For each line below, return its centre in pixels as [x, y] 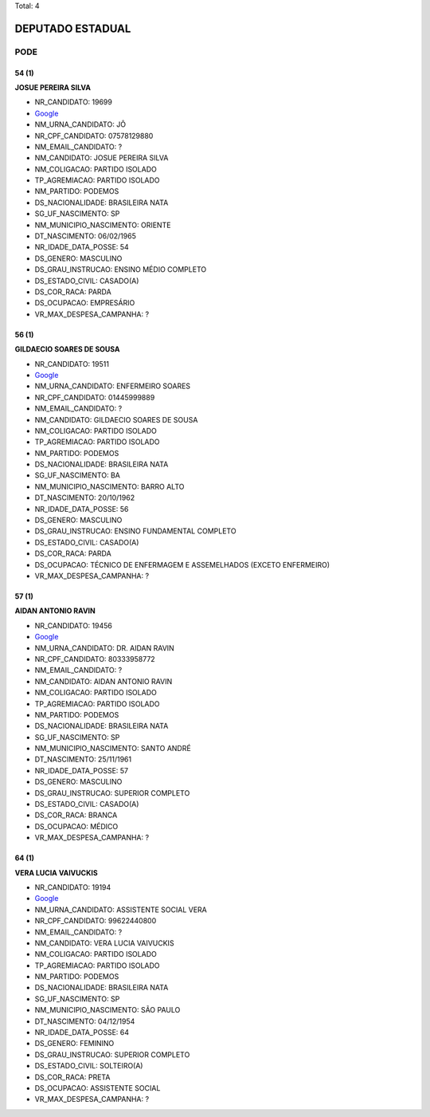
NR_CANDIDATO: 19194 [73, 887]
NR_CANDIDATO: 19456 [74, 625]
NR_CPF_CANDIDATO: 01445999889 [95, 397]
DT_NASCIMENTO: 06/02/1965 [86, 236]
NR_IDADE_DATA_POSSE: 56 [82, 509]
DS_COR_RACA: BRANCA [76, 815]
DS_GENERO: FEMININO [74, 1044]
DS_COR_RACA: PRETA [72, 1077]
